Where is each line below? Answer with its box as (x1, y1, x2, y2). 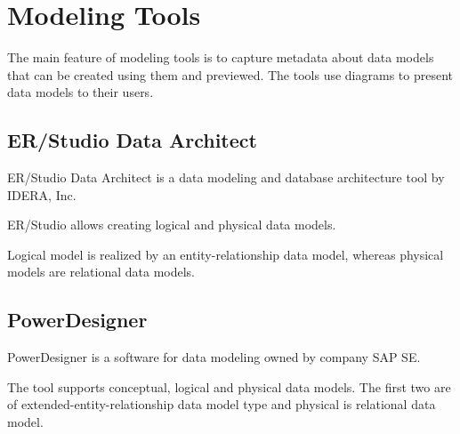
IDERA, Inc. (7, 185, 77, 204)
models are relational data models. (7, 262, 196, 281)
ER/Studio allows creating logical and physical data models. (7, 215, 336, 234)
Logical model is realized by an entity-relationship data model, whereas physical (7, 245, 444, 263)
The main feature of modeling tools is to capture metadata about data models (7, 48, 434, 67)
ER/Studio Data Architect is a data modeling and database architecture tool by (7, 168, 445, 187)
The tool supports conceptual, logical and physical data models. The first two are (7, 377, 451, 396)
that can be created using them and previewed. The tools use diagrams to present (7, 65, 454, 84)
